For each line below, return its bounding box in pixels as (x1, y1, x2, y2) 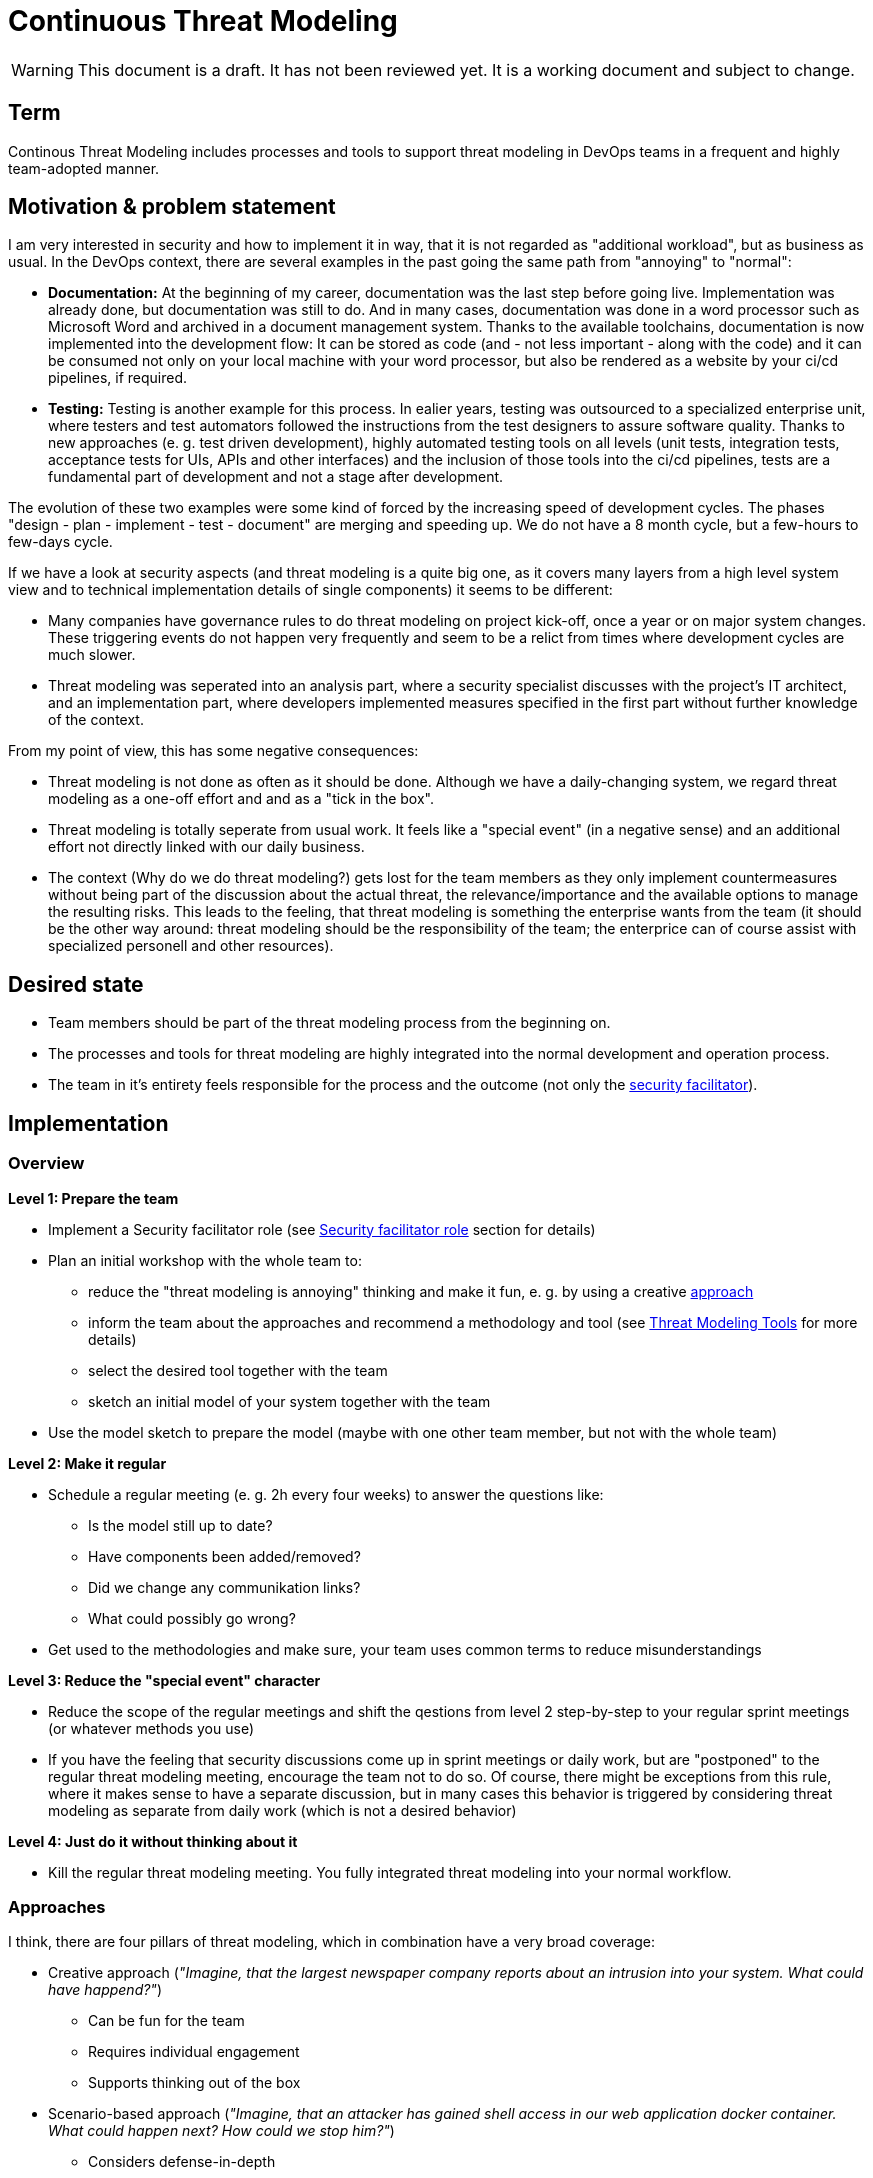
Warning (11, 59, 74, 80)
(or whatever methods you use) (48, 1719, 255, 1737)
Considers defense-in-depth (88, 2153, 276, 2171)
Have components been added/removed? (88, 1547, 361, 1565)
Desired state (8, 971, 144, 997)
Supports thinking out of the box (88, 2074, 301, 2092)
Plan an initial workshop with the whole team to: (48, 1251, 362, 1269)
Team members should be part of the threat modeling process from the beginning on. (48, 1014, 611, 1032)
